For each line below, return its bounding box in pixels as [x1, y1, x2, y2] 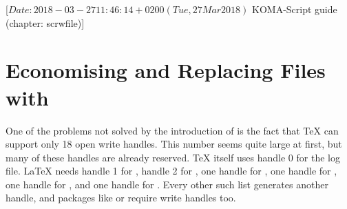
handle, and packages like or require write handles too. [6, 190, 236, 205]
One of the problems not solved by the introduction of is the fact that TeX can [6, 123, 339, 137]
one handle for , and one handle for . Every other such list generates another [6, 177, 328, 191]
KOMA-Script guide [252, 2, 337, 16]
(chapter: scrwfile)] [6, 15, 85, 30]
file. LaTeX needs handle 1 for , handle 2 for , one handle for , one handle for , [6, 163, 337, 178]
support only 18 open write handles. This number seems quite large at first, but [6, 137, 342, 151]
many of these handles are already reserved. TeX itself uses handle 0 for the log [6, 150, 340, 164]
